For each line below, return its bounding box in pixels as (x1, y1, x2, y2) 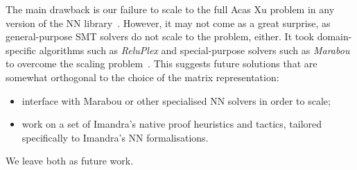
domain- (317, 29, 352, 44)
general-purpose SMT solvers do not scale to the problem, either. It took (6, 29, 314, 44)
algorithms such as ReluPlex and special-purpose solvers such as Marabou (39, 42, 350, 57)
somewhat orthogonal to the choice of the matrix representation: (6, 69, 279, 84)
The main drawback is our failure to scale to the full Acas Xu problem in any (6, 2, 335, 16)
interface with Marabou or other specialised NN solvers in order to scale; (21, 93, 331, 108)
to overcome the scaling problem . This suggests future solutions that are (6, 56, 317, 71)
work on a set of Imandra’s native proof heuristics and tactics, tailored (21, 117, 322, 131)
